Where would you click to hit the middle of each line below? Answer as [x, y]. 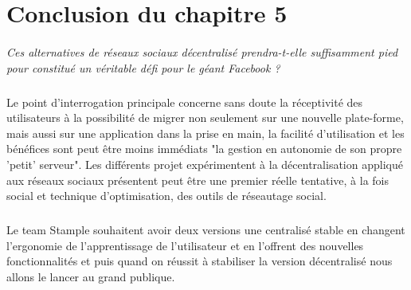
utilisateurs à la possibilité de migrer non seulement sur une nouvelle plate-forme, [205, 118]
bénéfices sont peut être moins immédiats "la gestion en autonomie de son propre [204, 149]
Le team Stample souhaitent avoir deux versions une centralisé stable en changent [206, 230]
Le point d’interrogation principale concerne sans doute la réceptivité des [185, 102]
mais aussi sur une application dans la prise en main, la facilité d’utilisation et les [205, 133]
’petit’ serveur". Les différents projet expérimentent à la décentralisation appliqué [205, 164]
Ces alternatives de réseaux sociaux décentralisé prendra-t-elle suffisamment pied [202, 51]
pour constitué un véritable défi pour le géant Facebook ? [143, 67]
